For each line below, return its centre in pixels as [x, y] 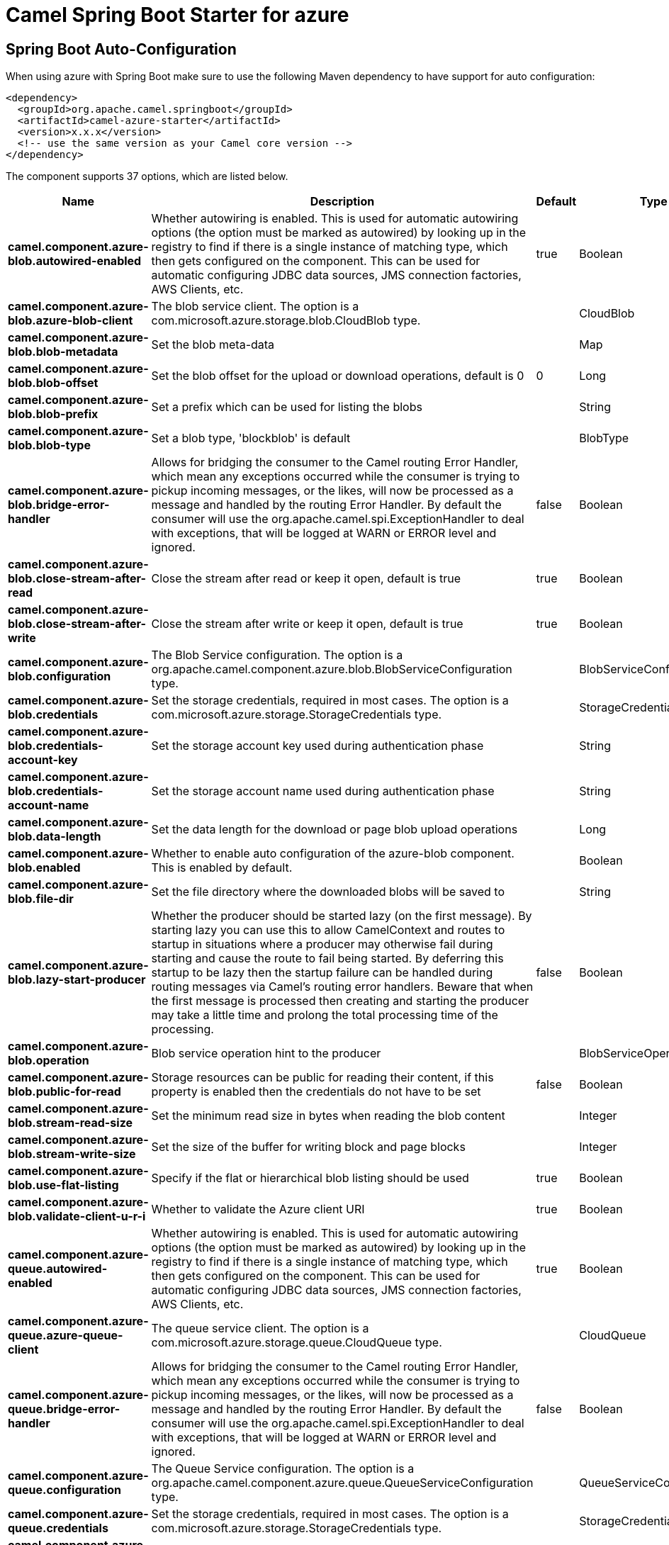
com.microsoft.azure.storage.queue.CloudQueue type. [297, 1343]
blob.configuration [60, 676]
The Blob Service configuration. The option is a [277, 655]
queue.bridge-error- [64, 1409]
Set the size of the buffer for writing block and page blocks [308, 1147]
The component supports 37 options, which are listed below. [147, 176]
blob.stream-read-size [71, 1123]
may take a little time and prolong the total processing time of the [325, 1015]
